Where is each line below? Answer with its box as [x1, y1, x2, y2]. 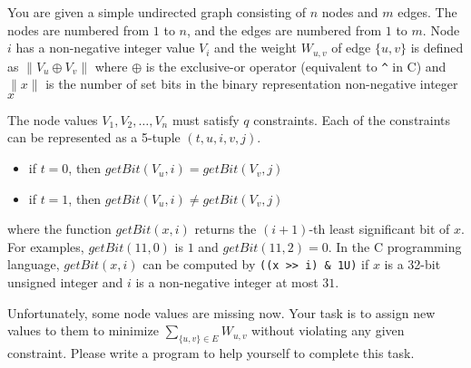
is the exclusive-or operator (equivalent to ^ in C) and [145, 56, 446, 75]
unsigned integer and [7, 273, 123, 292]
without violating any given [251, 321, 405, 340]
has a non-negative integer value [15, 38, 195, 57]
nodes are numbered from [7, 20, 150, 39]
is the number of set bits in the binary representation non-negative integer [45, 74, 458, 93]
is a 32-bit [384, 255, 441, 274]
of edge [331, 38, 371, 57]
